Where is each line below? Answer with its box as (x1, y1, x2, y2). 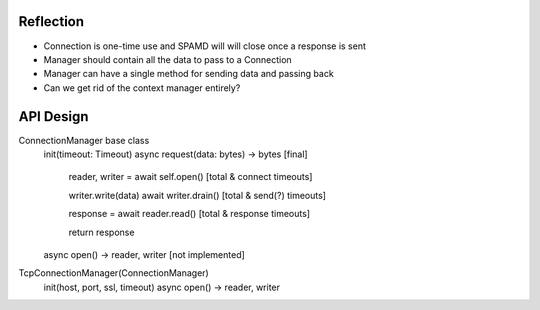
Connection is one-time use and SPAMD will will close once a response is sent (43, 40, 367, 52)
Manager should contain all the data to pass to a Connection (43, 53, 292, 65)
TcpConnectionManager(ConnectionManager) (18, 267, 209, 279)
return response (68, 226, 135, 238)
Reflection (18, 13, 85, 30)
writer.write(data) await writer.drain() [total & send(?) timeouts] (68, 189, 327, 201)
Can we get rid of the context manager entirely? (43, 81, 241, 94)
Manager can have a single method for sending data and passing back (43, 68, 334, 80)
